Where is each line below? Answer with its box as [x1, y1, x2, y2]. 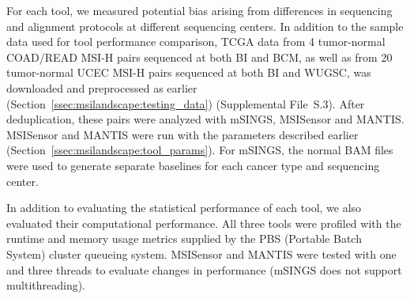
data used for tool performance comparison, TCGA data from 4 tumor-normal [6, 33, 386, 50]
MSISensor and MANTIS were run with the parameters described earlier [6, 126, 359, 142]
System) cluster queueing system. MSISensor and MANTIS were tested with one [6, 245, 397, 262]
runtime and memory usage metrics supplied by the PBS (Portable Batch [6, 230, 362, 247]
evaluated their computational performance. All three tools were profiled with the [6, 214, 401, 231]
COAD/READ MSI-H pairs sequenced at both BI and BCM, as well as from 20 [6, 48, 393, 65]
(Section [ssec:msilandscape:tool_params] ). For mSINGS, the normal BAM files [6, 142, 393, 158]
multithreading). [6, 277, 86, 293]
